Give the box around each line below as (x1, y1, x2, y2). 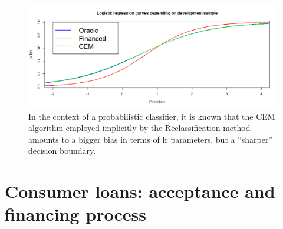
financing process (5, 202, 146, 226)
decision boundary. (28, 144, 96, 157)
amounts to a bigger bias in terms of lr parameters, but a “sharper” (28, 133, 273, 145)
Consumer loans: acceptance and (5, 179, 275, 203)
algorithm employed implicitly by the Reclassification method (28, 122, 251, 134)
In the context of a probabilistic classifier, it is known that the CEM (28, 110, 275, 122)
